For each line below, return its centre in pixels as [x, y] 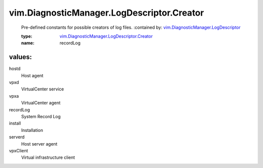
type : [27, 36]
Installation [32, 130]
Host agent [32, 75]
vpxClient [19, 150]
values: [20, 57]
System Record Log [41, 116]
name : [28, 43]
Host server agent [39, 144]
